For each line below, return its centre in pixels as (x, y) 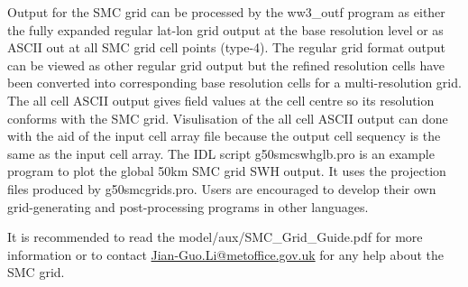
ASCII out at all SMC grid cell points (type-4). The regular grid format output (227, 47)
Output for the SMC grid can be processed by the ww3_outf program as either (226, 12)
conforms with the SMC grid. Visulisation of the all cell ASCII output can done (228, 118)
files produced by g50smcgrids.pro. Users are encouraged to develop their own (222, 188)
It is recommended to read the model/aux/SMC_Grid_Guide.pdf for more (215, 237)
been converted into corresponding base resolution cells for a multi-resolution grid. (234, 83)
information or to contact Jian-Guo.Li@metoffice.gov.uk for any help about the (226, 254)
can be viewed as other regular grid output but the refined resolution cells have (226, 65)
